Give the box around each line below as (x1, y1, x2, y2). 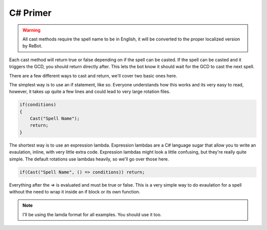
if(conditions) (19, 102, 56, 108)
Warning (22, 27, 41, 33)
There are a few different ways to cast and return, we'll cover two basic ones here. (9, 73, 178, 78)
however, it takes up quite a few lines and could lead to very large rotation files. (9, 89, 171, 95)
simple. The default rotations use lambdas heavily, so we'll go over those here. (9, 156, 169, 162)
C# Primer (9, 7, 52, 18)
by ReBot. (22, 43, 43, 49)
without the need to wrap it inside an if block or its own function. (9, 189, 140, 194)
